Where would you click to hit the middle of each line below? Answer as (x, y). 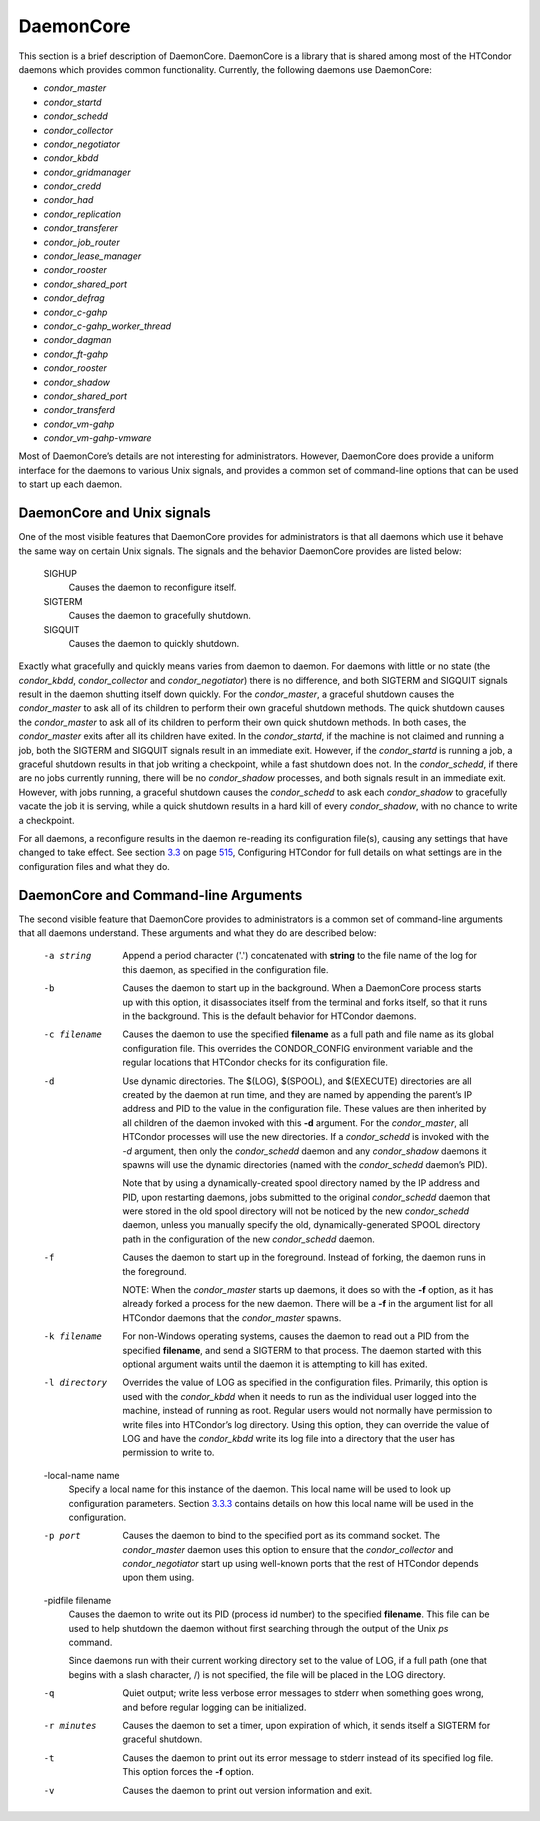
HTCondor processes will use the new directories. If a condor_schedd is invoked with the (306, 1137)
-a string (67, 956)
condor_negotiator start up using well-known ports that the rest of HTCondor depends (300, 1564)
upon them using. (158, 1577)
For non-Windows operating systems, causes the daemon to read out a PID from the (296, 1336)
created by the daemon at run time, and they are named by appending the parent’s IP (297, 1094)
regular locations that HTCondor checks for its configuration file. (255, 1062)
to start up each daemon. (70, 484)
